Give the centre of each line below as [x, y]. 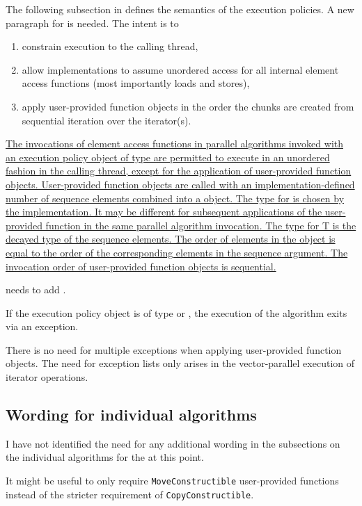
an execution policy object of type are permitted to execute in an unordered [168, 157]
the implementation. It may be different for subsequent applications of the [164, 212]
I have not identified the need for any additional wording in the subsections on [173, 443]
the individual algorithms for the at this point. [105, 457]
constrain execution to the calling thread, [110, 46]
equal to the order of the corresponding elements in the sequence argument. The [177, 252]
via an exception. [42, 326]
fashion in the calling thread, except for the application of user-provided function [179, 171]
